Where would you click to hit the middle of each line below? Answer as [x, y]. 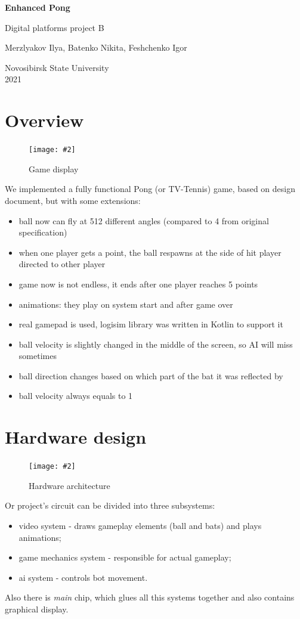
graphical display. [37, 609]
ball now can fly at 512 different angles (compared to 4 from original [144, 220]
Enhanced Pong [38, 7]
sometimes [38, 356]
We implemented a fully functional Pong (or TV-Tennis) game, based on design [150, 189]
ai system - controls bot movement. [83, 577]
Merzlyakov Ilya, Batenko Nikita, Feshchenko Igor [96, 47]
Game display [54, 168]
